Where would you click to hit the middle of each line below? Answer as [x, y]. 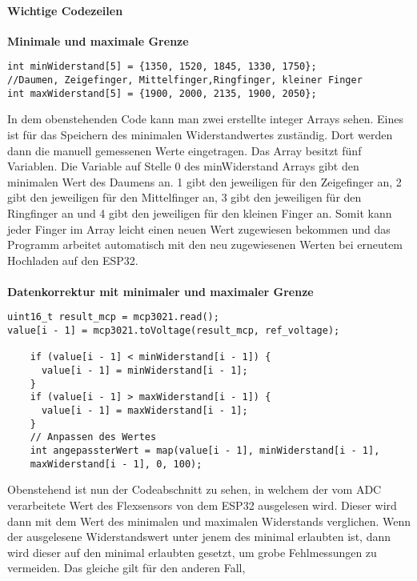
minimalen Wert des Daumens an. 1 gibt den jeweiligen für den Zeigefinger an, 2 [204, 181]
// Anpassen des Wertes [93, 437]
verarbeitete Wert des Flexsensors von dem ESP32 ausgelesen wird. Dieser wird [202, 505]
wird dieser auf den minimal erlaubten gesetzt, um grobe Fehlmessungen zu [192, 552]
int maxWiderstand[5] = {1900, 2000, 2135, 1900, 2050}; [162, 93]
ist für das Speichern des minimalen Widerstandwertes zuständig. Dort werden [200, 134]
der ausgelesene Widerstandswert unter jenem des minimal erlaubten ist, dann [199, 537]
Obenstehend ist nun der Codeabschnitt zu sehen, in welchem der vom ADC [194, 489]
